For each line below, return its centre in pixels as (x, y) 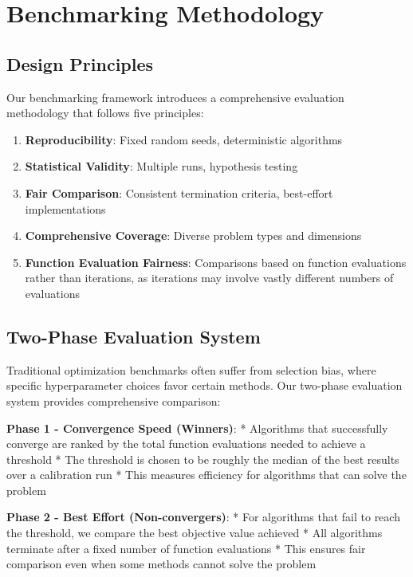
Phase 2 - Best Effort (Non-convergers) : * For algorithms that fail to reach (203, 517)
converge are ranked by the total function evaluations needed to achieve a (186, 444)
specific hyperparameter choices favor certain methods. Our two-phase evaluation (205, 385)
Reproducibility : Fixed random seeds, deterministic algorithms (184, 139)
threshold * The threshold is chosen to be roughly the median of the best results (203, 459)
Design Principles (80, 63)
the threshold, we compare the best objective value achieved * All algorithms (195, 533)
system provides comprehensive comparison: (114, 400)
